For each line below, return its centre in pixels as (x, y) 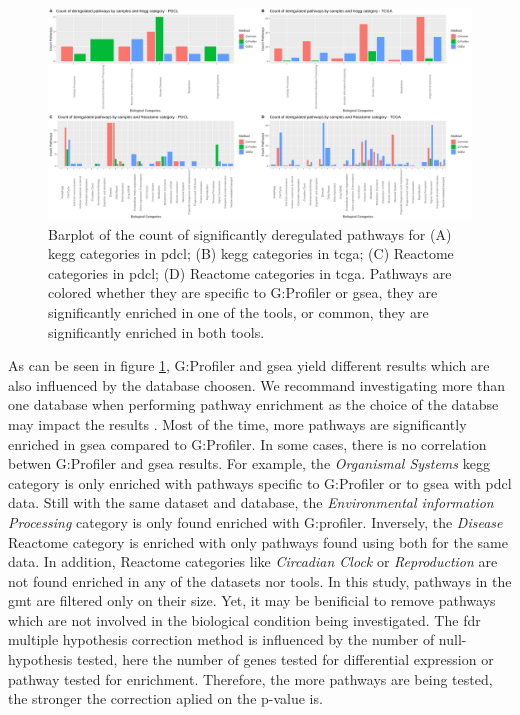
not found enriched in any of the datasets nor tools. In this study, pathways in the (260, 580)
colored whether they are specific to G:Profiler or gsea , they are (243, 292)
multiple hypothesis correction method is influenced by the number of (221, 639)
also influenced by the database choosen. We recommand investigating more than (256, 384)
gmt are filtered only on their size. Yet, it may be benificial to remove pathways (252, 600)
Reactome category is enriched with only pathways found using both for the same (258, 541)
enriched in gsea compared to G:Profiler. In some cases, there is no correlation (247, 443)
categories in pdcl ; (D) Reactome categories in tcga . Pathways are (250, 272)
